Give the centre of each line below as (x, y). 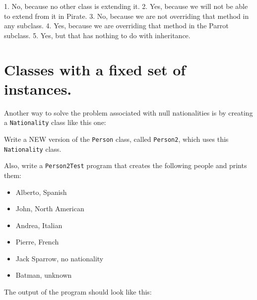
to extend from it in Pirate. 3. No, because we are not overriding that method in (127, 16)
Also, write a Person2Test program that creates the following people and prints (126, 165)
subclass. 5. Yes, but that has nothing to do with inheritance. (97, 35)
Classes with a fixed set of (95, 69)
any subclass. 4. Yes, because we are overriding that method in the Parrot (116, 26)
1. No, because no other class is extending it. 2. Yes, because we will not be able (126, 6)
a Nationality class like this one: (55, 122)
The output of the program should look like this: (78, 292)
